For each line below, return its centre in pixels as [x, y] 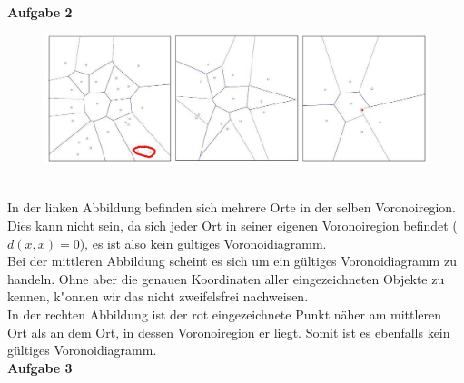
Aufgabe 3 [40, 367]
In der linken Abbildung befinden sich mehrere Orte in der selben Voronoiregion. [232, 207]
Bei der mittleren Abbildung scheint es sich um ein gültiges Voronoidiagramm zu [232, 261]
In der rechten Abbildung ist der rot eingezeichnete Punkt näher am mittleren [225, 314]
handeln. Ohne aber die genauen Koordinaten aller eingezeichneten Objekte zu [226, 278]
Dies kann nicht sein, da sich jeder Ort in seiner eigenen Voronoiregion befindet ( [232, 226]
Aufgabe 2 [40, 12]
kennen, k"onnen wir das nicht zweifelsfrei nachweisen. [158, 296]
